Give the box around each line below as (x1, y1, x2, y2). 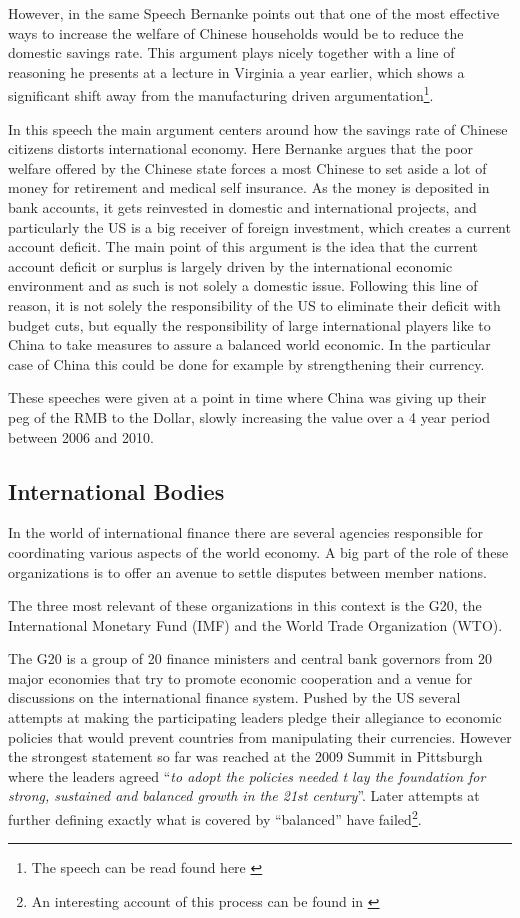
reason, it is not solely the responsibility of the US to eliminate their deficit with (8, 294, 501, 315)
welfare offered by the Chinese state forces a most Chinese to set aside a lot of (8, 157, 487, 178)
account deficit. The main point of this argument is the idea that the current (8, 236, 479, 257)
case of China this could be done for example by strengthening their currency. (8, 353, 485, 374)
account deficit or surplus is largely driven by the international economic (8, 255, 453, 276)
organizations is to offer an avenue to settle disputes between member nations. (8, 561, 487, 582)
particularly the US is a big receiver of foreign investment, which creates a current (8, 216, 511, 237)
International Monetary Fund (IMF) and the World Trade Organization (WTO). (8, 614, 503, 635)
